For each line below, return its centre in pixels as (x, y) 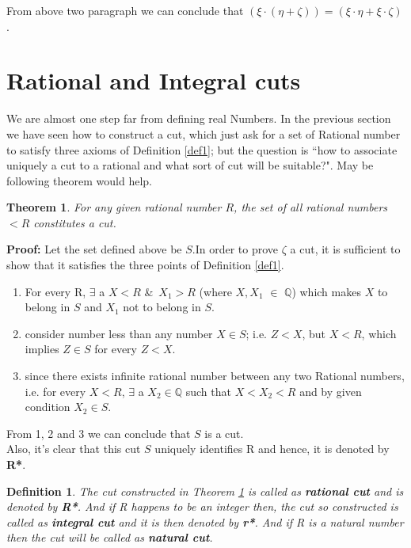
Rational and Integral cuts (154, 80)
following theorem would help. (80, 180)
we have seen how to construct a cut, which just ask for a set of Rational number (204, 133)
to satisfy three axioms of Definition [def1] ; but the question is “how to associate (202, 149)
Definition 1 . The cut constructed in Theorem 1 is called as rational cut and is (205, 491)
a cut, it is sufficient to (345, 249)
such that (208, 391)
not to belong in (162, 307)
